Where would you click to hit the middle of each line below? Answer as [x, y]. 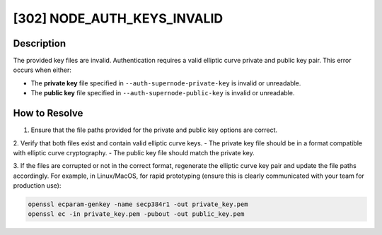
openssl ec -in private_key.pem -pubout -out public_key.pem [136, 214]
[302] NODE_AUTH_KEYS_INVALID [118, 18]
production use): [37, 186]
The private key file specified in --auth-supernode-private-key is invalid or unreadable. [166, 83]
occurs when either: [42, 70]
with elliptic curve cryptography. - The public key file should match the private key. [134, 152]
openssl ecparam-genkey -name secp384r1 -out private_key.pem [138, 204]
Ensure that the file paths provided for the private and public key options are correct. [154, 130]
